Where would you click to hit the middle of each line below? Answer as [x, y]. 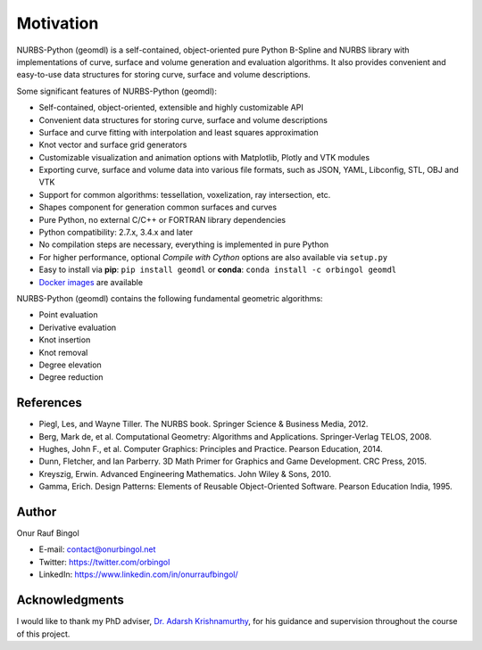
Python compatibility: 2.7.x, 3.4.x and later [116, 233]
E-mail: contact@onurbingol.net [97, 549]
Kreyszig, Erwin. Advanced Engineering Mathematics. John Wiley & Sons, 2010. [185, 473]
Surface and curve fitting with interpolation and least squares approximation [179, 132]
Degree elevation [70, 365]
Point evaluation [68, 315]
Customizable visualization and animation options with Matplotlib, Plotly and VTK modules [204, 157]
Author [37, 511]
